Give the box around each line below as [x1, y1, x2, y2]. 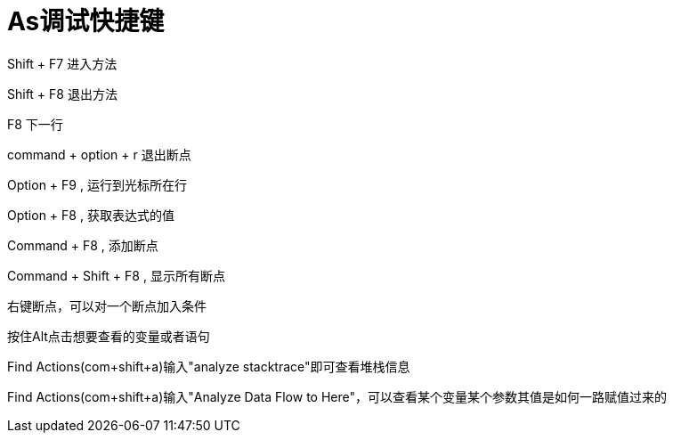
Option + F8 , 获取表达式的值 [7, 207, 174, 223]
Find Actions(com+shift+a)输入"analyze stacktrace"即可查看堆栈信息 [7, 358, 410, 374]
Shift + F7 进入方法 [7, 55, 118, 71]
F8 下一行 [7, 116, 63, 132]
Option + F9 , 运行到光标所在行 [7, 176, 187, 192]
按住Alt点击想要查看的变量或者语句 [7, 328, 210, 344]
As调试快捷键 [7, 6, 165, 37]
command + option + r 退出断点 [7, 146, 191, 162]
